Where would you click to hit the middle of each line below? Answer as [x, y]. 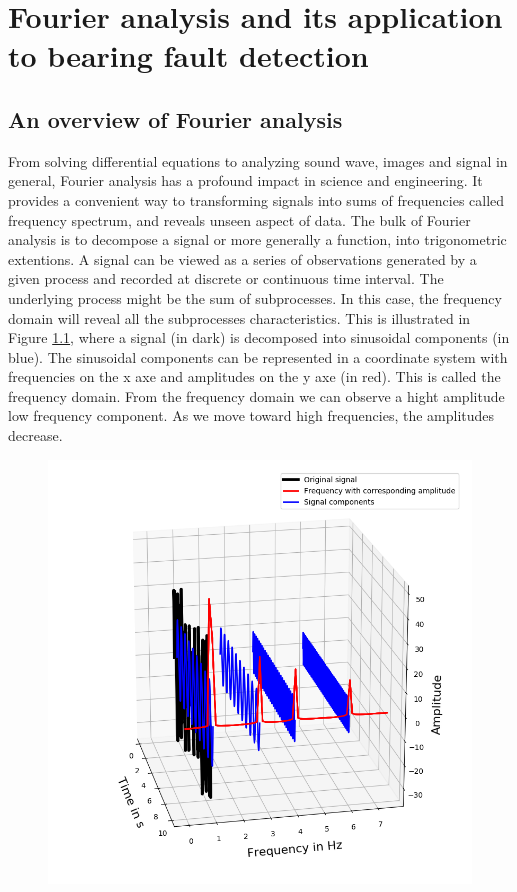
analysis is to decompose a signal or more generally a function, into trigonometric [257, 239]
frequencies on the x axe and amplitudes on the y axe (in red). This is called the [254, 376]
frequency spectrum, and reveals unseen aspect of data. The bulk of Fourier [239, 219]
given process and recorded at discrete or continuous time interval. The [226, 278]
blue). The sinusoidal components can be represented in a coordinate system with [258, 356]
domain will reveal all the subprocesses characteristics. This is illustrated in [239, 317]
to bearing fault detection [188, 55]
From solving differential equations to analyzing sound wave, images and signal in [258, 160]
